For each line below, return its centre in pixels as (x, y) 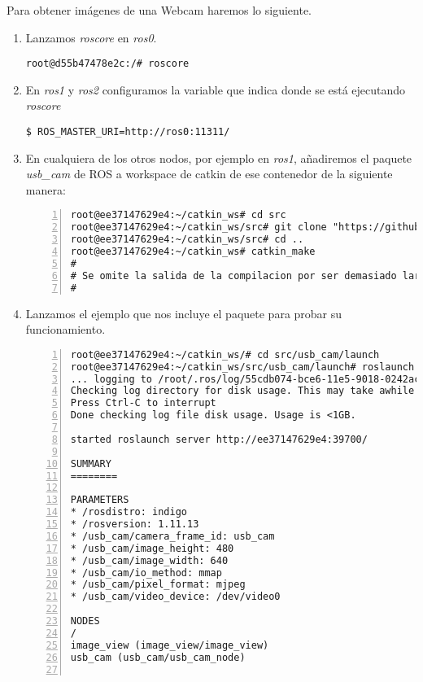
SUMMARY (91, 463)
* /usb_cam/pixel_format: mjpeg (158, 585)
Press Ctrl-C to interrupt (143, 403)
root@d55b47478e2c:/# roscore (107, 64)
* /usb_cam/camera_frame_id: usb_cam (172, 536)
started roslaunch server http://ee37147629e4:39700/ (219, 439)
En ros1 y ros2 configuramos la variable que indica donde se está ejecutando (216, 89)
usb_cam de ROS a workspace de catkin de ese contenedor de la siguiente (209, 174)
